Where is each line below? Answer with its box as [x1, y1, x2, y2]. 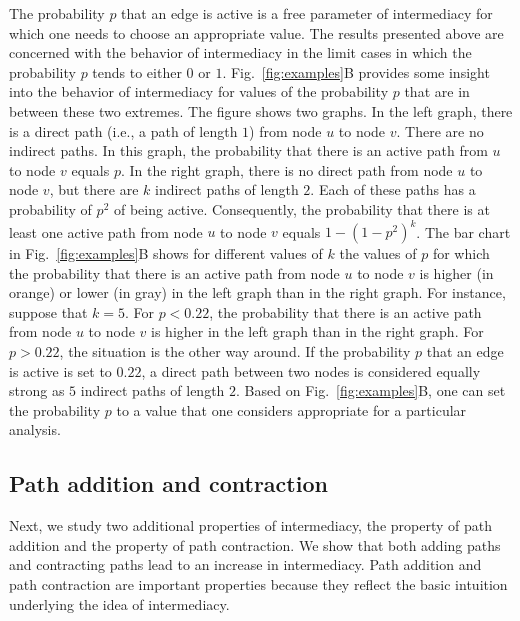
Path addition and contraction [9, 468, 328, 499]
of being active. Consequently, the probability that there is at [113, 198, 490, 219]
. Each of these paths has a [310, 179, 476, 200]
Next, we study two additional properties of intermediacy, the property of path [9, 515, 492, 536]
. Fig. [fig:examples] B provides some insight [222, 61, 490, 82]
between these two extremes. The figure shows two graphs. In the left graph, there [9, 100, 513, 121]
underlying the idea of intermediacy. [9, 593, 230, 614]
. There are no [396, 120, 484, 141]
